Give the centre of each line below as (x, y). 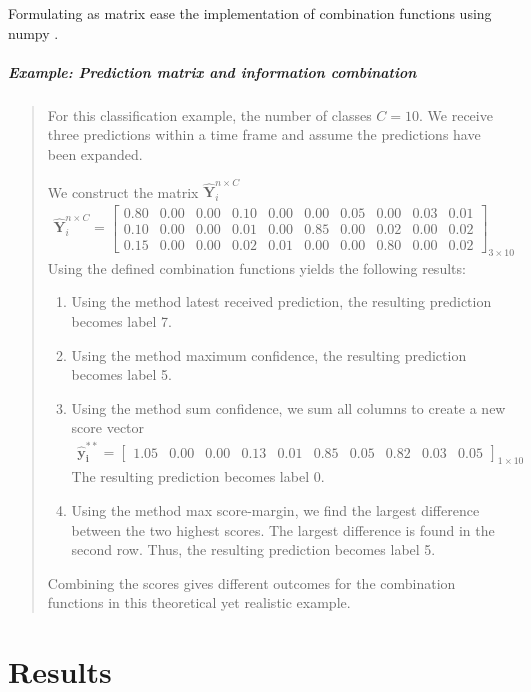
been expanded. (95, 153)
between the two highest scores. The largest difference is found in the (283, 529)
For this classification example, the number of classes (209, 114)
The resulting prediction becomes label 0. (198, 476)
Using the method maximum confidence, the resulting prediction (269, 354)
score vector (108, 427)
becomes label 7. (121, 320)
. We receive (456, 114)
